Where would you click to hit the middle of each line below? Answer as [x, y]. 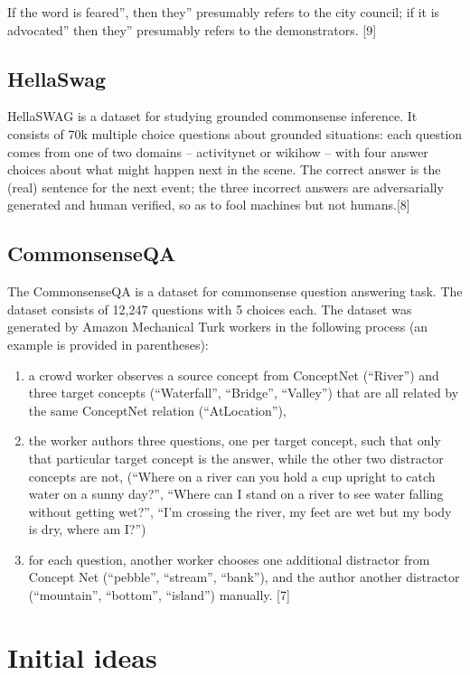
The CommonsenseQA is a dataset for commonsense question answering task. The [235, 291]
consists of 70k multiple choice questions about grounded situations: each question [235, 133]
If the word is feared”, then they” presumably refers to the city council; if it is [224, 12]
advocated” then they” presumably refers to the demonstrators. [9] [192, 29]
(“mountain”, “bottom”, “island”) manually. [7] [159, 595]
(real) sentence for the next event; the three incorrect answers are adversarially [226, 187]
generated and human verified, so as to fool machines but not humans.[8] [209, 205]
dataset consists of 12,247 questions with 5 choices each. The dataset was [210, 309]
